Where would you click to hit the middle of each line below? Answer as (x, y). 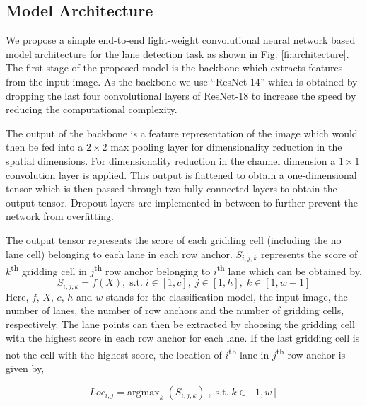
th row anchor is (311, 353)
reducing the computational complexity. (92, 109)
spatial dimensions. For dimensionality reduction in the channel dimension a (171, 160)
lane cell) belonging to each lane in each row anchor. (119, 254)
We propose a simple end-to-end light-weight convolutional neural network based (181, 40)
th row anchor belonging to (152, 269)
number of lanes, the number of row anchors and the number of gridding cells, (175, 310)
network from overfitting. (60, 216)
